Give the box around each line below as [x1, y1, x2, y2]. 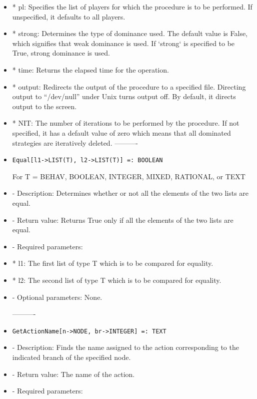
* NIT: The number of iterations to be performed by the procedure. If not [12, 118, 239, 128]
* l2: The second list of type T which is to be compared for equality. [12, 274, 221, 285]
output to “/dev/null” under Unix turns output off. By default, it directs [12, 91, 236, 102]
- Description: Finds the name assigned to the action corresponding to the [12, 342, 239, 352]
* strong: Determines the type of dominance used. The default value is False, [12, 28, 248, 39]
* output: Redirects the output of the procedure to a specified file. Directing [12, 81, 246, 92]
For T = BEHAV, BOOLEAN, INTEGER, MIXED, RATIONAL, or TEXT [12, 171, 245, 181]
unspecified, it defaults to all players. [12, 11, 125, 22]
